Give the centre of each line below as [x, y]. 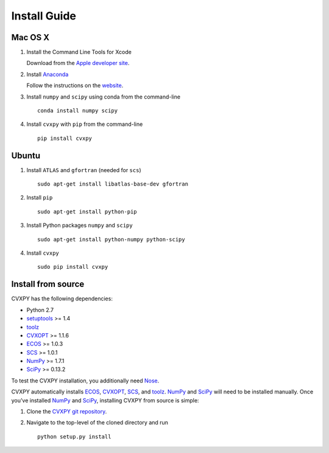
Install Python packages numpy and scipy [80, 226]
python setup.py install [74, 437]
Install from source [48, 284]
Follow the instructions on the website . [75, 86]
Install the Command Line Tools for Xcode [79, 52]
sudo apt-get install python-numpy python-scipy [111, 239]
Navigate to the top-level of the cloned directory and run [97, 423]
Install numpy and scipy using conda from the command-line [104, 97]
